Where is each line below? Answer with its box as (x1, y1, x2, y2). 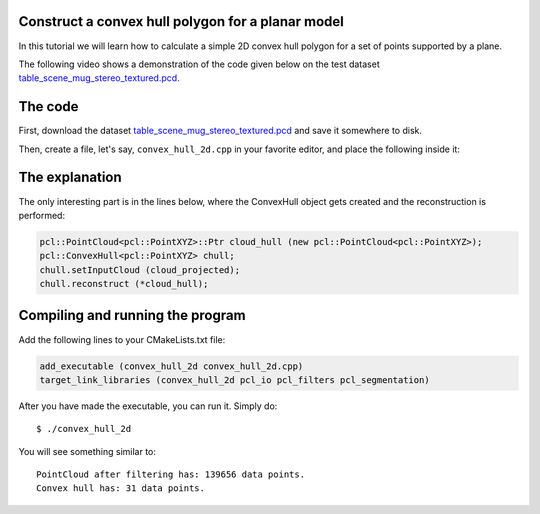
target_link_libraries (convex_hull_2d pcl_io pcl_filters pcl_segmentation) (39, 374, 430, 385)
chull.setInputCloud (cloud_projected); (39, 264, 240, 275)
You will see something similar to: (18, 445, 157, 457)
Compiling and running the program (18, 307, 246, 324)
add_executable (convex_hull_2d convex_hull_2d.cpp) (39, 360, 304, 372)
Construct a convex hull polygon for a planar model (18, 13, 345, 30)
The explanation (18, 169, 122, 186)
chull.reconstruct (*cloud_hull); (39, 278, 209, 290)
